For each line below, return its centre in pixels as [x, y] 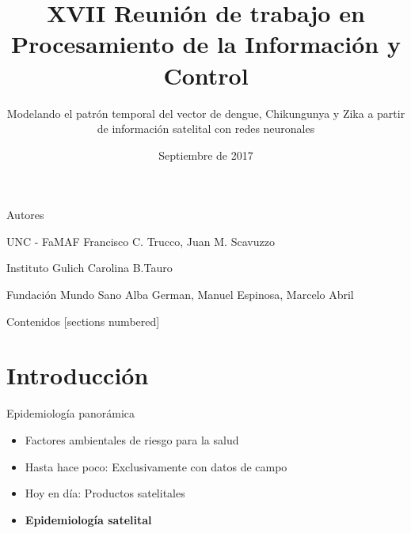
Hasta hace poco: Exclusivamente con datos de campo [156, 466]
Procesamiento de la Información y [206, 44]
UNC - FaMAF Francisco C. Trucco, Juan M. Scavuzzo [141, 241]
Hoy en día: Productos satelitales [105, 493]
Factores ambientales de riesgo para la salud [132, 439]
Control [206, 75]
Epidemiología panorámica [71, 413]
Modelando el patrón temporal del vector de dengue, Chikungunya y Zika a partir [206, 113]
